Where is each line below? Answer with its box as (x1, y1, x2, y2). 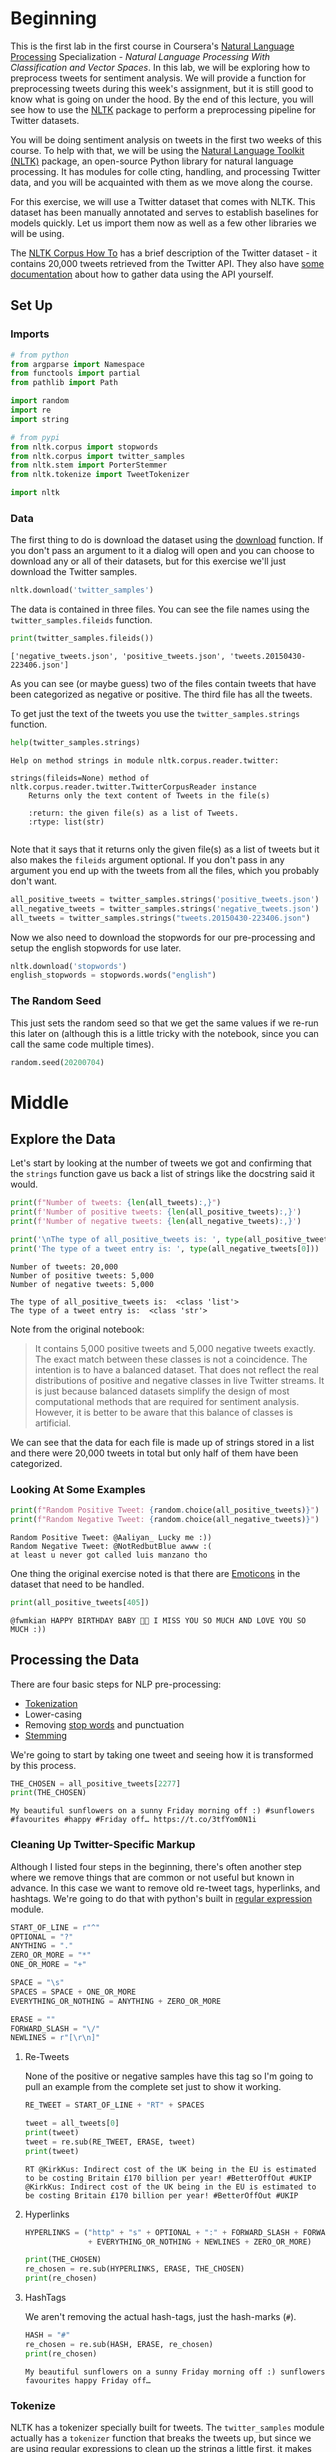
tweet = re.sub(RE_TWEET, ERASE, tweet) (24, 2137, 196, 2147)
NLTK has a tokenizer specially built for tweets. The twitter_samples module (10, 2421, 325, 2433)
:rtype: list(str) (28, 817, 105, 827)
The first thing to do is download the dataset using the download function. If (10, 534, 324, 546)
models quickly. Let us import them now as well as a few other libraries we (10, 217, 317, 229)
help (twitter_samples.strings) (10, 738, 141, 748)
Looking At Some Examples (10, 1482, 147, 1496)
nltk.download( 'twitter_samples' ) (10, 585, 155, 596)
